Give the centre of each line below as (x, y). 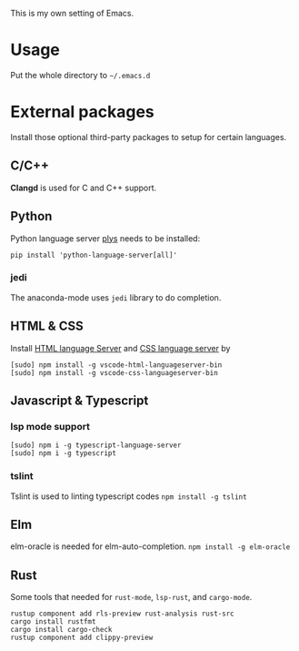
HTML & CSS (47, 326)
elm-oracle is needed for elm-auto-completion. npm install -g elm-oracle (150, 546)
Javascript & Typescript (80, 401)
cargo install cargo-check (61, 630)
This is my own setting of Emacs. (72, 13)
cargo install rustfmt (53, 622)
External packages (83, 112)
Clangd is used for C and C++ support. (84, 188)
